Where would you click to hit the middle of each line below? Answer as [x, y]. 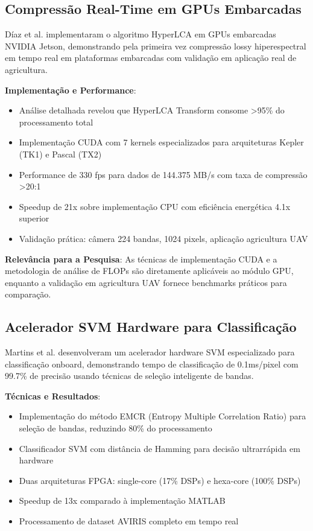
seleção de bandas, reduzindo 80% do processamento [115, 428]
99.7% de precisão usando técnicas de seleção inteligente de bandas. [129, 376]
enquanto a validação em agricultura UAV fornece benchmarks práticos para [146, 282]
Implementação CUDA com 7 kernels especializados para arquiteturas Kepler [161, 142]
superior [34, 218]
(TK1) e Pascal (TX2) [60, 154]
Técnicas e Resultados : [53, 396]
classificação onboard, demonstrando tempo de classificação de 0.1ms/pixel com [152, 364]
